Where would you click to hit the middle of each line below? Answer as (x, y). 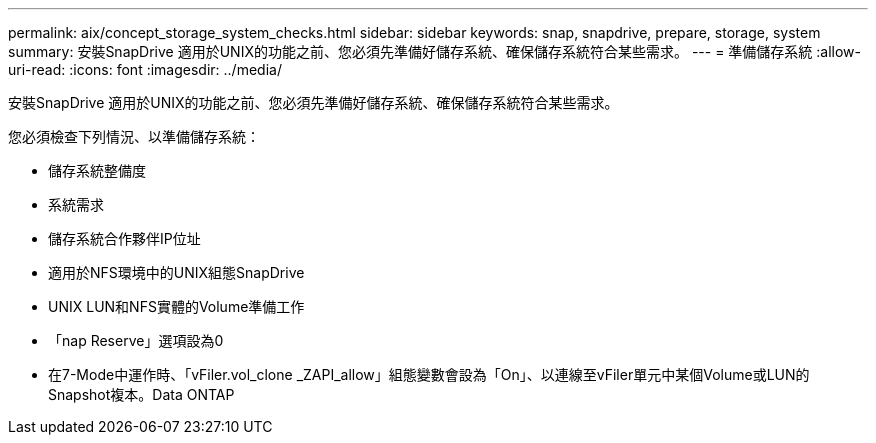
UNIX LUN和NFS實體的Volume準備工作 (176, 306)
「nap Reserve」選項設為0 (136, 340)
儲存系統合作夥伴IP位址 (124, 238)
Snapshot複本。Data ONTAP (141, 394)
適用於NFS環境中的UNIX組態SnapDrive (176, 272)
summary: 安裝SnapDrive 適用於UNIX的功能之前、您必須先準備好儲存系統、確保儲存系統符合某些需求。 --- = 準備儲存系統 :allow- (434, 51)
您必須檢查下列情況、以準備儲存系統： (134, 136)
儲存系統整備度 (97, 170)
